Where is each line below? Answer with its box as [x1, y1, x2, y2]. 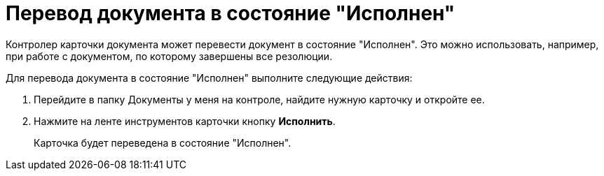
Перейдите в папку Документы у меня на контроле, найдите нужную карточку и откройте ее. [34, 93, 485, 105]
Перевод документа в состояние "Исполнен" [6, 1, 455, 25]
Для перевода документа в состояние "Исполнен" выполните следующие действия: [6, 71, 413, 84]
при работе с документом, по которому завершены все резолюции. [6, 50, 333, 62]
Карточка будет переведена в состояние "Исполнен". [34, 136, 291, 149]
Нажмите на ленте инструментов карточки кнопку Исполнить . [34, 115, 336, 127]
